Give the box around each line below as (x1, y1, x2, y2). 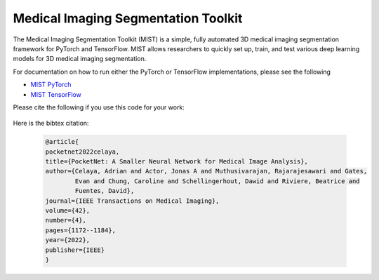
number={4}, (45, 216, 87, 225)
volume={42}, (45, 207, 91, 214)
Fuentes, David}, (74, 187, 135, 195)
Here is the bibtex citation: (13, 119, 89, 128)
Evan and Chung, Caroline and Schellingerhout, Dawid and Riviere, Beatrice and (74, 177, 361, 185)
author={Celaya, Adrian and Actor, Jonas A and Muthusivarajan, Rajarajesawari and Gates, (45, 167, 368, 175)
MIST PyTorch (30, 81, 72, 89)
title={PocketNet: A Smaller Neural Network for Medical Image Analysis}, (45, 158, 309, 166)
